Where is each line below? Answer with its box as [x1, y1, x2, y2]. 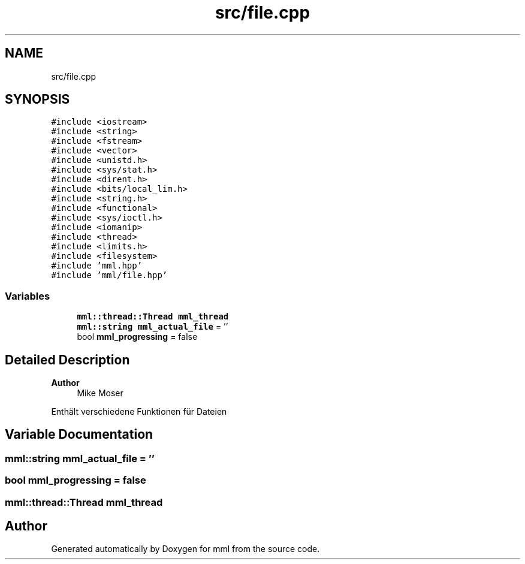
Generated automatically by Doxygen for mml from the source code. [51, 544, 320, 554]
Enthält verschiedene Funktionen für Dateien [51, 406, 227, 417]
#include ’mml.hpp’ [51, 261, 143, 271]
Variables [5, 289, 50, 302]
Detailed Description [5, 352, 130, 367]
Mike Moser [77, 388, 123, 399]
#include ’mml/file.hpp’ [51, 270, 168, 281]
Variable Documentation [5, 427, 153, 442]
